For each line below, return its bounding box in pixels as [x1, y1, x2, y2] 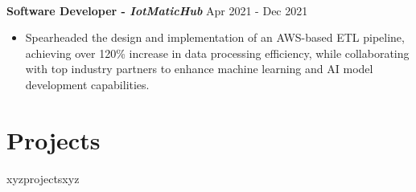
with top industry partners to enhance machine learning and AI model [25, 60, 373, 77]
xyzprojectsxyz [6, 170, 80, 186]
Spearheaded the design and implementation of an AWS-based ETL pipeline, [25, 29, 405, 46]
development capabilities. [25, 76, 150, 92]
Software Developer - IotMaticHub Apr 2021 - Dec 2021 [6, 2, 308, 18]
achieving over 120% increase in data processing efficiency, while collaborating [25, 44, 410, 61]
